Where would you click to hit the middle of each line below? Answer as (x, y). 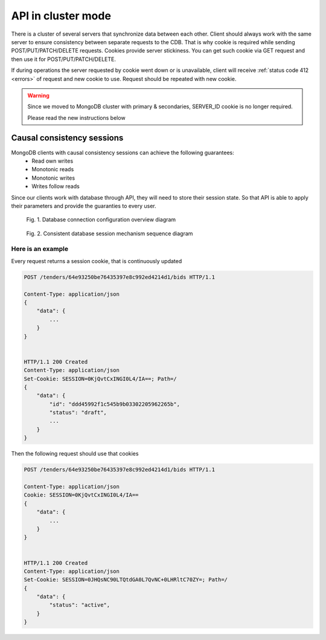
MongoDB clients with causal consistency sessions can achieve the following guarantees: (123, 152)
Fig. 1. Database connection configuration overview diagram (101, 220)
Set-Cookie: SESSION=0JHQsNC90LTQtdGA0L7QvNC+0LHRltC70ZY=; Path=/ (126, 580)
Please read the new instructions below (77, 117)
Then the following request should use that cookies (75, 454)
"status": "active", (80, 605)
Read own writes (53, 161)
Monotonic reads (53, 169)
